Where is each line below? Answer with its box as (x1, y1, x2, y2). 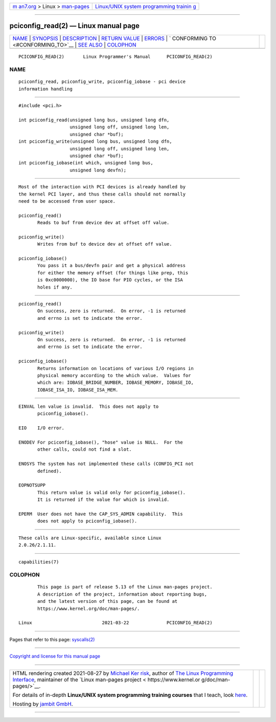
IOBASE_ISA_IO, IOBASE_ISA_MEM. (37, 387, 119, 392)
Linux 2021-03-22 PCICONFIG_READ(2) (18, 620, 213, 626)
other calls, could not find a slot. (37, 447, 132, 452)
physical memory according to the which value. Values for (37, 373, 191, 378)
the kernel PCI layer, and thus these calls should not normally (18, 191, 186, 197)
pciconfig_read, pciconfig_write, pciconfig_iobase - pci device (18, 79, 186, 84)
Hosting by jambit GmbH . (12, 700, 74, 707)
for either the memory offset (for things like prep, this (37, 270, 189, 276)
